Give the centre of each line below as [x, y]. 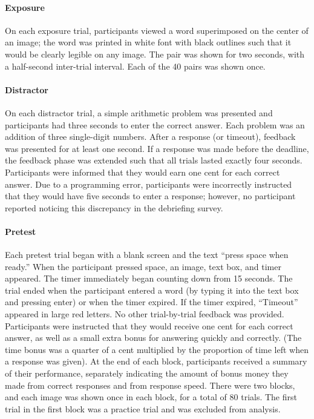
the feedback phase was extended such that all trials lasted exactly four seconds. [154, 160]
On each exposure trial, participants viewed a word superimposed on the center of [157, 30]
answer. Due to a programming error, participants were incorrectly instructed [149, 184]
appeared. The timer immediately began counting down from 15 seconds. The [149, 278]
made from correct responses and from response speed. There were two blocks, [150, 385]
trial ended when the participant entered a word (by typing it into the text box [152, 290]
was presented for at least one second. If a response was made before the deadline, [157, 148]
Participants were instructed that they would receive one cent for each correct [149, 325]
